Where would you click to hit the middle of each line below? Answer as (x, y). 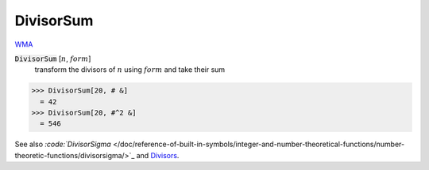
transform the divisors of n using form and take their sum (130, 70)
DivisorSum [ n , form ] (53, 59)
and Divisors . (158, 155)
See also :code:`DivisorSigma (63, 144)
